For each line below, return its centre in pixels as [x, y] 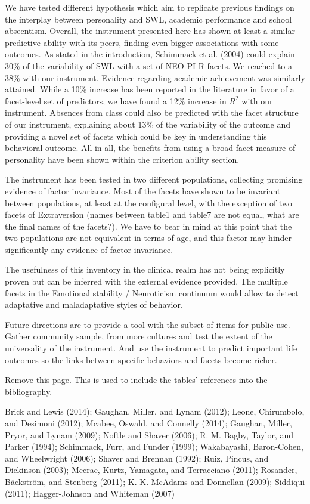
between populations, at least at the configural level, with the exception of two [148, 202]
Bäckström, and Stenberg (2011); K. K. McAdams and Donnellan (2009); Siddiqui [155, 481]
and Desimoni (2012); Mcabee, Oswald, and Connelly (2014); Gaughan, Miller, [148, 423]
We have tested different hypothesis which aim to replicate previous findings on [150, 7]
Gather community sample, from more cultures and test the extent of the [139, 336]
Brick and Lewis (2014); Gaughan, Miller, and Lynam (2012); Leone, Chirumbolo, [155, 411]
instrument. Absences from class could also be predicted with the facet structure [152, 112]
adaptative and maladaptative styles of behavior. [94, 304]
